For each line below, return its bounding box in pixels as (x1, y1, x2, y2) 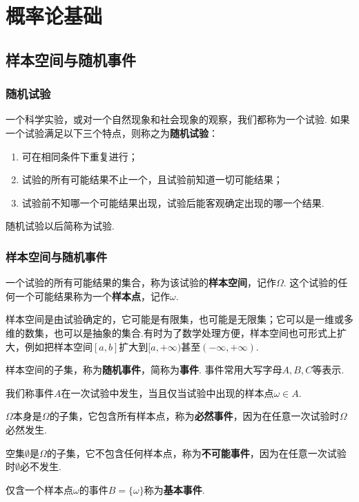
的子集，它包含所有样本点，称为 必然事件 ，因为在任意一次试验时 (49, 409, 340, 423)
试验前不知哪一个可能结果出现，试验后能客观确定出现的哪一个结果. (21, 195, 324, 210)
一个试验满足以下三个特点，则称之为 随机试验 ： (6, 125, 218, 140)
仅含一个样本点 (6, 482, 73, 496)
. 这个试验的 (283, 275, 338, 290)
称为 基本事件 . (144, 482, 205, 496)
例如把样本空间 (24, 339, 93, 353)
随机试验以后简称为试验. (6, 219, 115, 233)
